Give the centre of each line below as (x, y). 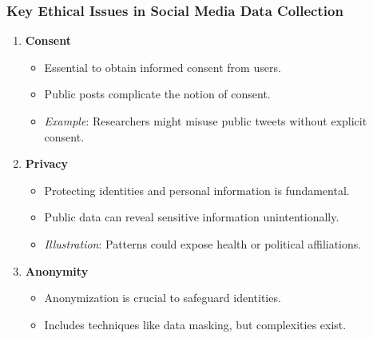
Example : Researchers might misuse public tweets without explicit (206, 121)
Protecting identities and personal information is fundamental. (197, 190)
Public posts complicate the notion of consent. (157, 94)
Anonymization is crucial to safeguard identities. (163, 298)
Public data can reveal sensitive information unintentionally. (192, 217)
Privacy (46, 163)
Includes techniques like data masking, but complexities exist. (195, 324)
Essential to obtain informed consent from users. (163, 67)
